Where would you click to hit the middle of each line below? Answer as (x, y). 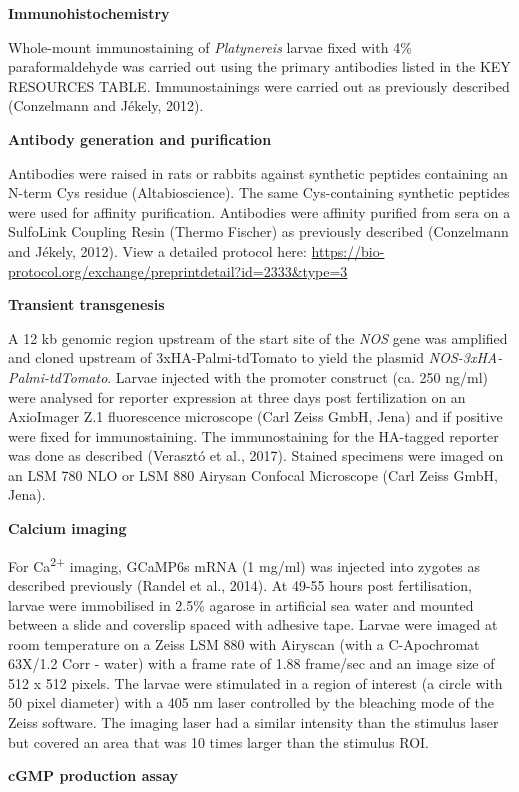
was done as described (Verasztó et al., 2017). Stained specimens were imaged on (256, 455)
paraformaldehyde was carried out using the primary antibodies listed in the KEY (259, 66)
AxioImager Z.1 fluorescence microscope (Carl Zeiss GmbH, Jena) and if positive (255, 416)
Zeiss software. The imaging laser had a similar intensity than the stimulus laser (253, 722)
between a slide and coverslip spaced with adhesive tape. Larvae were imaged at (253, 624)
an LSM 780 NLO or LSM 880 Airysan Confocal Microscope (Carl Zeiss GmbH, (253, 474)
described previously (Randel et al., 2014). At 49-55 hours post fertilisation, (240, 584)
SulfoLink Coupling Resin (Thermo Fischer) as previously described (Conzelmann (258, 231)
